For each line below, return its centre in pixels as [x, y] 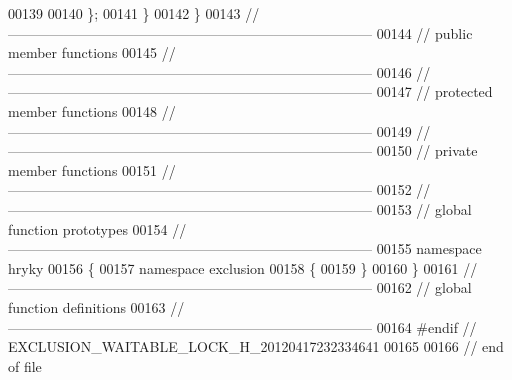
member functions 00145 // [92, 52]
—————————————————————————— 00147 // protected [250, 91]
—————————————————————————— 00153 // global [240, 208]
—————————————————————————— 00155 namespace [245, 248]
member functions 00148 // [92, 110]
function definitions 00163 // [96, 306]
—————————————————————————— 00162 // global [240, 287]
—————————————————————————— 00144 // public [240, 32]
